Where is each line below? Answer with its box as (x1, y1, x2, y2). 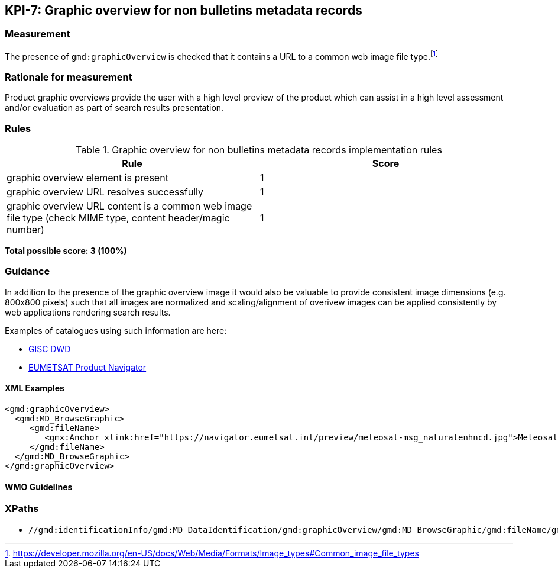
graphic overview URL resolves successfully (7, 185, 204, 198)
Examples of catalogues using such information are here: (5, 325, 227, 336)
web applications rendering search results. (5, 307, 171, 317)
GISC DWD (28, 343, 71, 354)
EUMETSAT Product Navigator (28, 362, 147, 372)
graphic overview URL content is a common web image (7, 199, 252, 212)
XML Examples (5, 383, 64, 394)
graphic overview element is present (7, 171, 168, 184)
